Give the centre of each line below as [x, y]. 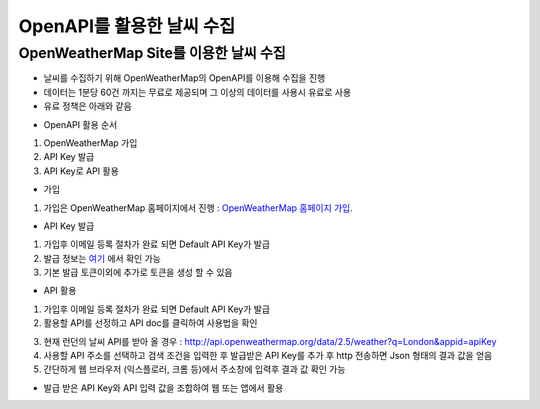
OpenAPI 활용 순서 [80, 124]
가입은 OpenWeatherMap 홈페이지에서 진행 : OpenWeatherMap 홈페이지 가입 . [198, 207]
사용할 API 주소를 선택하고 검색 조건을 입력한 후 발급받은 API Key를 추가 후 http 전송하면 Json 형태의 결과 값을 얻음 [268, 356]
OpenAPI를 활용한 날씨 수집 [127, 26]
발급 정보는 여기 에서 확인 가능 [102, 258]
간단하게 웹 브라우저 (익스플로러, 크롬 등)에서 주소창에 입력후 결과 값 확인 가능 [194, 369]
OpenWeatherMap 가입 [90, 142]
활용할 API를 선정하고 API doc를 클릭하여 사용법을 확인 [150, 323]
